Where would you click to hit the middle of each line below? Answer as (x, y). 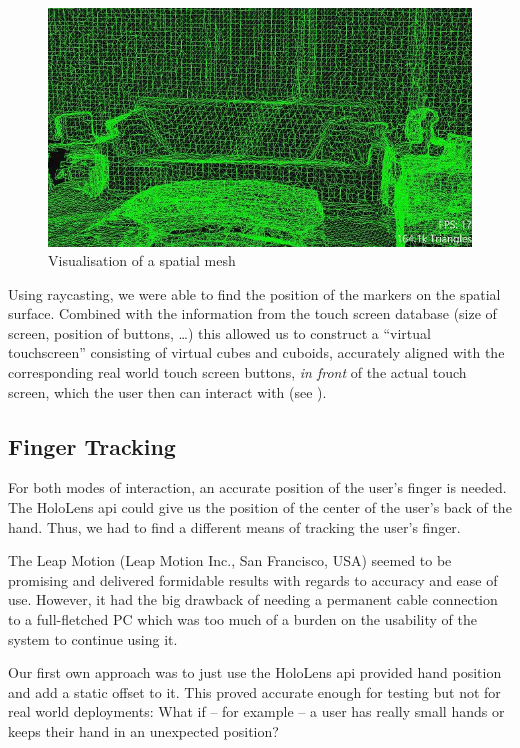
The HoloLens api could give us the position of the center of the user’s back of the (260, 507)
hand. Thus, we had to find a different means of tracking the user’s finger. (234, 526)
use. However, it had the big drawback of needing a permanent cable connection (253, 599)
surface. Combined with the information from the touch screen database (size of (252, 313)
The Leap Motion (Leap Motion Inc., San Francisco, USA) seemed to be (230, 560)
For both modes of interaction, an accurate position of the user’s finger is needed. (257, 487)
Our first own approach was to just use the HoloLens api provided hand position (255, 672)
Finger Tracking (92, 445)
